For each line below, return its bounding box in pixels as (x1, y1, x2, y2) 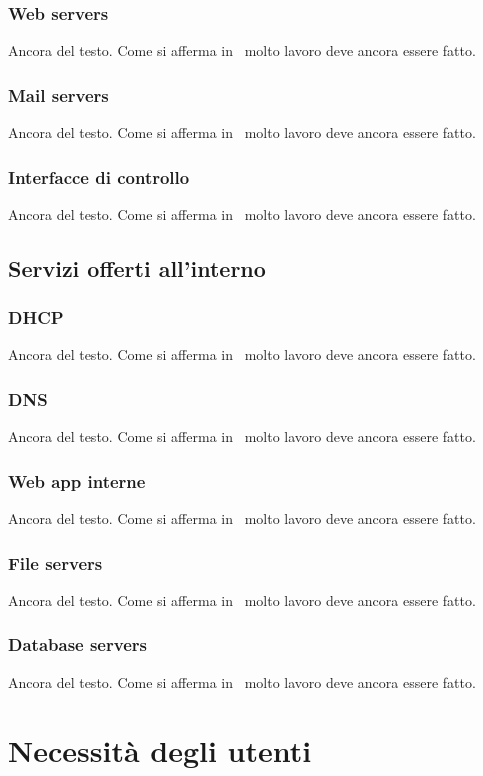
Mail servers (8, 82, 109, 107)
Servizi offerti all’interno (8, 252, 266, 283)
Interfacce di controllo (8, 164, 190, 189)
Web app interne (8, 468, 146, 493)
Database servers (8, 632, 147, 657)
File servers (8, 550, 103, 575)
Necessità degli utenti (8, 730, 312, 771)
